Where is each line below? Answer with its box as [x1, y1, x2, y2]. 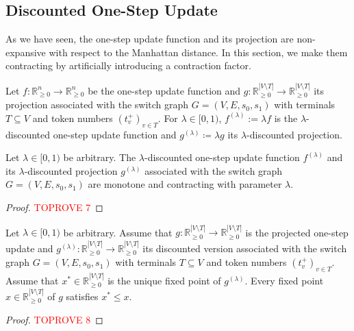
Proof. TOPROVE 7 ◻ [5, 199, 103, 214]
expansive [5, 45, 46, 59]
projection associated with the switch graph [5, 97, 189, 112]
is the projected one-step [245, 225, 349, 239]
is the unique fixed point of [108, 273, 221, 287]
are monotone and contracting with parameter [88, 177, 282, 191]
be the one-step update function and [88, 83, 241, 97]
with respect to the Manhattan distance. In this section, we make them [49, 45, 348, 59]
